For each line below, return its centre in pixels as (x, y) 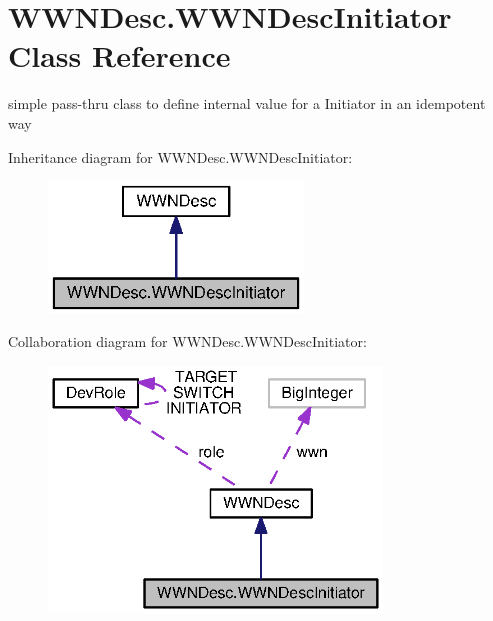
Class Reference (119, 55)
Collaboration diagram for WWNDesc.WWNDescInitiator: (187, 341)
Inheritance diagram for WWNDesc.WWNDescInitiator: (180, 156)
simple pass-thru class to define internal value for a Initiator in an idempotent (247, 103)
